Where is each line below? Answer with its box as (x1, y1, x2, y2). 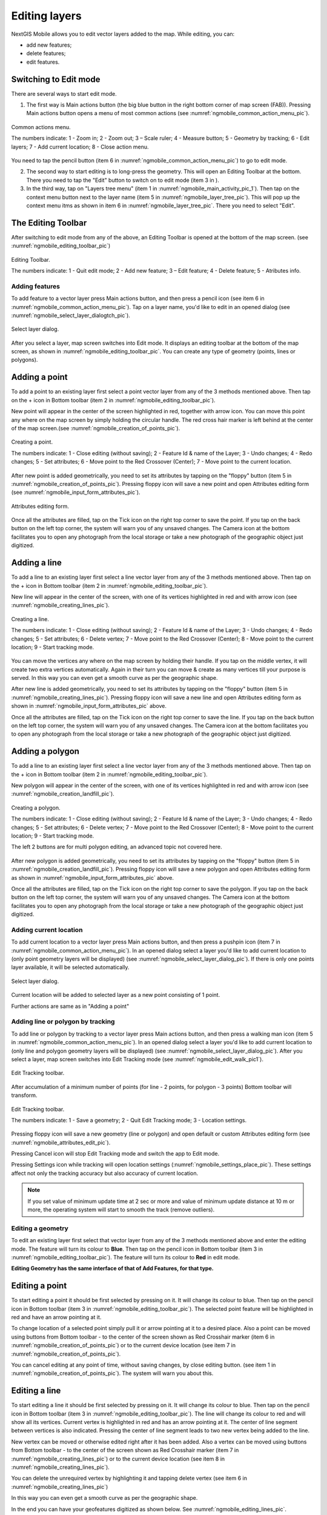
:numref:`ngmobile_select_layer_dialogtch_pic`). (11, 311, 130, 319)
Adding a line (11, 558, 62, 568)
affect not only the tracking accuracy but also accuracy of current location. (11, 1170, 199, 1177)
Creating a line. (11, 615, 50, 622)
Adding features (11, 282, 61, 290)
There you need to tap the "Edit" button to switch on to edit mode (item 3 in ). (26, 176, 219, 184)
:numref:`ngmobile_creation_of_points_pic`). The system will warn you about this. (11, 1370, 214, 1377)
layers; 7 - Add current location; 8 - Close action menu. (11, 143, 149, 150)
